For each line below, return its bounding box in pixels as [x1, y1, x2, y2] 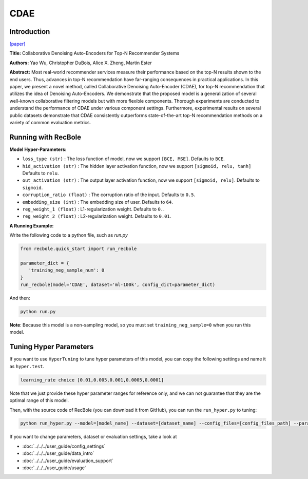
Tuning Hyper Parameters [9, 342, 94, 351]
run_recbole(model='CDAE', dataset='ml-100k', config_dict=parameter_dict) [20, 282, 216, 288]
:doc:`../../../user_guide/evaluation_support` [22, 457, 114, 464]
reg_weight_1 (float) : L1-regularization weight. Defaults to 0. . [22, 206, 165, 212]
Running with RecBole [9, 132, 82, 141]
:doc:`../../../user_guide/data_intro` [22, 450, 94, 456]
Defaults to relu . [22, 170, 59, 177]
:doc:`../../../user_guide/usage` [22, 465, 87, 471]
